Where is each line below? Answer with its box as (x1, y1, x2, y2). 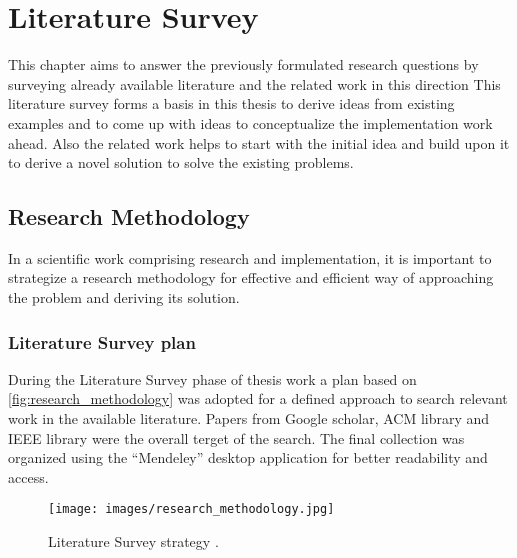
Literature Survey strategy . (48, 531, 219, 552)
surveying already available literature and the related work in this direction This (8, 73, 501, 94)
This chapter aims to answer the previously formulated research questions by (8, 54, 479, 75)
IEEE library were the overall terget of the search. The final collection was (8, 427, 465, 448)
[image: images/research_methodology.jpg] (48, 502, 335, 517)
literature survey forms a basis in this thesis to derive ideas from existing (8, 93, 455, 114)
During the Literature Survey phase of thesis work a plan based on (8, 368, 417, 389)
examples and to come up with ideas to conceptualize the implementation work (8, 112, 493, 133)
